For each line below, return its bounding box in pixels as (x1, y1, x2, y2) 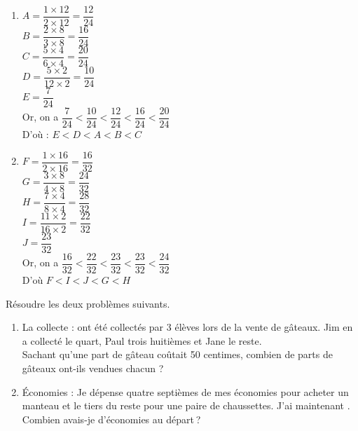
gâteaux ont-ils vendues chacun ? (22, 360, 164, 375)
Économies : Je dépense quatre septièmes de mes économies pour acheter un (22, 384, 349, 399)
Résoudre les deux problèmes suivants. (6, 296, 170, 310)
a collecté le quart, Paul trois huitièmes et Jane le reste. (22, 333, 262, 348)
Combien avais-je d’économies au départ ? (22, 411, 201, 426)
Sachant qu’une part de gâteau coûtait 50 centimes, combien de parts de (22, 347, 333, 362)
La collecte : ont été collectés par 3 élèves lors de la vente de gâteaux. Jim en (22, 320, 353, 334)
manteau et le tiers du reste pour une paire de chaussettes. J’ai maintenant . (22, 398, 350, 413)
